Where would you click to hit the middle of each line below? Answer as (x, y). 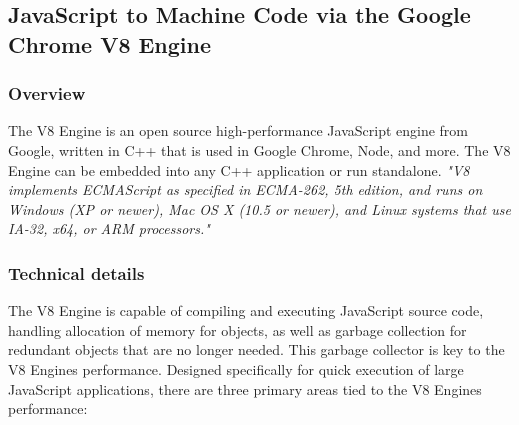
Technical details (76, 272)
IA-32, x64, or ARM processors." (109, 228)
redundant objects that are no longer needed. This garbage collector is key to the (256, 349)
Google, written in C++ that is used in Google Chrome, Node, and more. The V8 (259, 149)
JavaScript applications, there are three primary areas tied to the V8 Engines (245, 388)
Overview (47, 93)
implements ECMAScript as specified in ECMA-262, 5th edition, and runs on (245, 189)
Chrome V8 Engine (110, 43)
